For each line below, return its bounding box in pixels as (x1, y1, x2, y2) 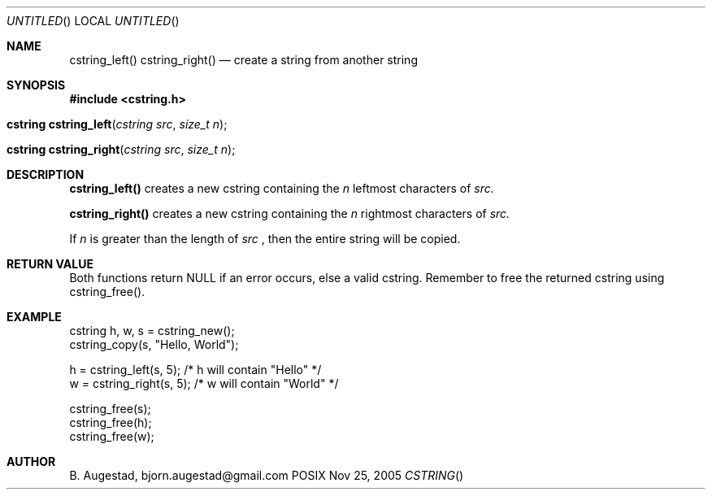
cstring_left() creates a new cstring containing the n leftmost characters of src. (69, 181, 494, 195)
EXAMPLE (7, 310, 62, 324)
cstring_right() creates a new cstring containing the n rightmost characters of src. (69, 207, 510, 220)
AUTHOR (7, 455, 56, 468)
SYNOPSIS (7, 78, 66, 92)
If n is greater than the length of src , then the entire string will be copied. (69, 232, 461, 246)
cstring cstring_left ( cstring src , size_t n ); (7, 117, 228, 131)
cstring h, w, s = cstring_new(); (69, 324, 235, 337)
